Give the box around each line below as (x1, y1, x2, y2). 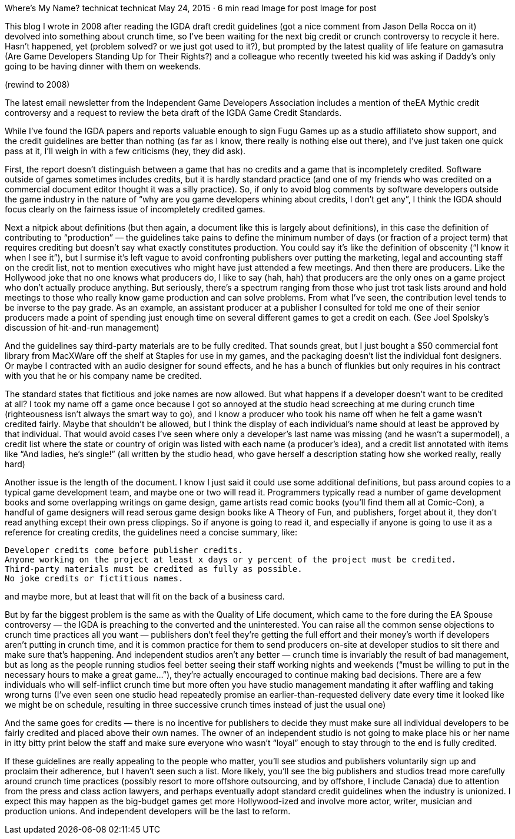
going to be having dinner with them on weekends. (5, 61, 201, 71)
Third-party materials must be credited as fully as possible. (5, 564, 303, 574)
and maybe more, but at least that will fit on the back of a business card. (5, 591, 285, 601)
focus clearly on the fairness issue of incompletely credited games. (5, 204, 265, 214)
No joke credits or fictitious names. (5, 574, 184, 583)
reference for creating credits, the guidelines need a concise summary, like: (5, 527, 298, 537)
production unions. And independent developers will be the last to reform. (5, 806, 291, 816)
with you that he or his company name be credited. (5, 371, 202, 381)
